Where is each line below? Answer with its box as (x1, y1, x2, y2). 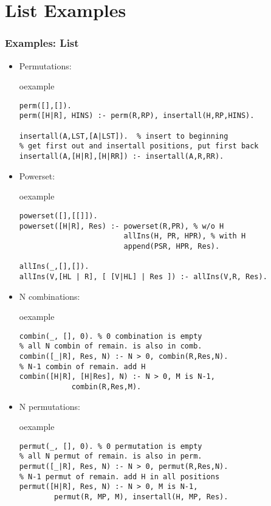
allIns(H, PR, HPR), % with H (123, 232, 246, 241)
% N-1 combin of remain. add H (19, 362, 146, 371)
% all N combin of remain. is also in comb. (19, 342, 202, 351)
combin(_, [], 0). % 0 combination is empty (19, 331, 202, 341)
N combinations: (19, 289, 80, 302)
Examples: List (5, 35, 79, 50)
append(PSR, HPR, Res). (123, 241, 220, 251)
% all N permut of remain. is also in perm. (19, 452, 202, 461)
